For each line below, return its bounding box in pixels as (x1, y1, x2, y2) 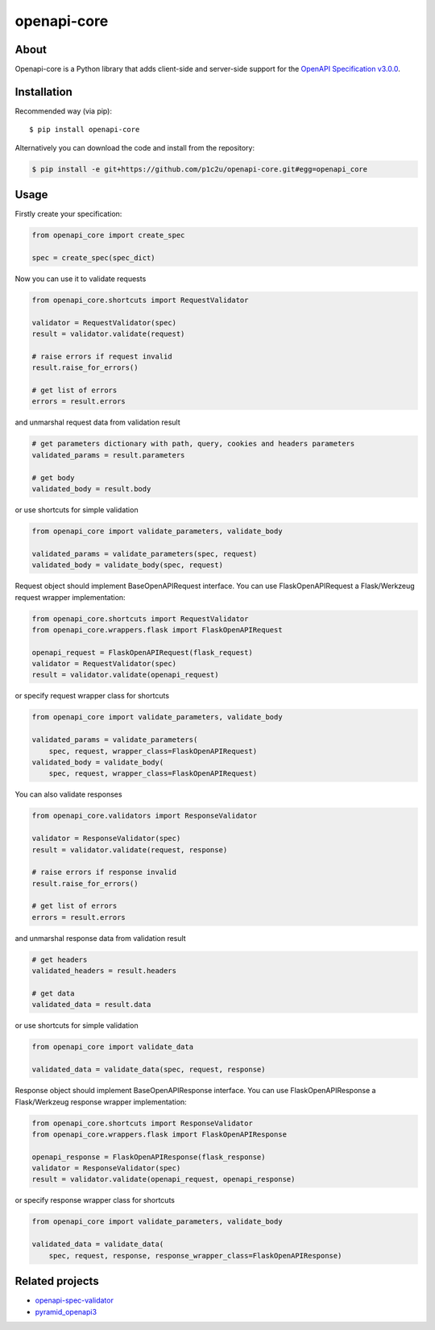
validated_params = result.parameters (31, 450, 185, 459)
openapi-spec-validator (35, 1295, 114, 1305)
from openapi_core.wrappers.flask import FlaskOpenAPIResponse (31, 1129, 288, 1139)
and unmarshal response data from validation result (14, 933, 186, 943)
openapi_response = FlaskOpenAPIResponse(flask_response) (31, 1152, 266, 1162)
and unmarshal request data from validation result (14, 417, 180, 427)
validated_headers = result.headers (31, 967, 177, 976)
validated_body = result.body (31, 484, 151, 494)
